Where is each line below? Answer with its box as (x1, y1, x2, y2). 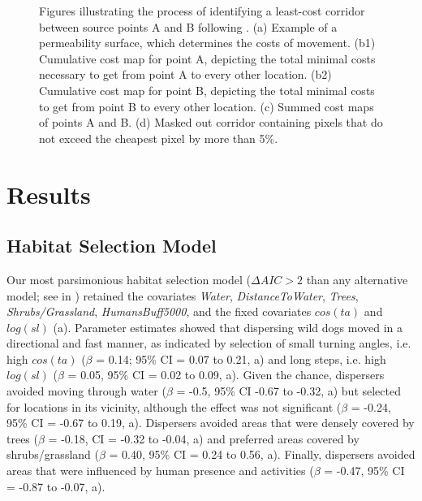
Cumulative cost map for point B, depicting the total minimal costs (39, 81, 375, 98)
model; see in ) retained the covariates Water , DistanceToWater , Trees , (6, 287, 359, 304)
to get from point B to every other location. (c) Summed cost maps (39, 97, 374, 114)
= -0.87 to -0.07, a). (6, 477, 105, 495)
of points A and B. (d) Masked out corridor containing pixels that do (39, 114, 383, 131)
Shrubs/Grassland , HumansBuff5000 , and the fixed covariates (6, 303, 312, 320)
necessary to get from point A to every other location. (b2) (39, 66, 332, 83)
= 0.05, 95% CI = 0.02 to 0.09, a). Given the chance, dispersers (67, 366, 385, 383)
